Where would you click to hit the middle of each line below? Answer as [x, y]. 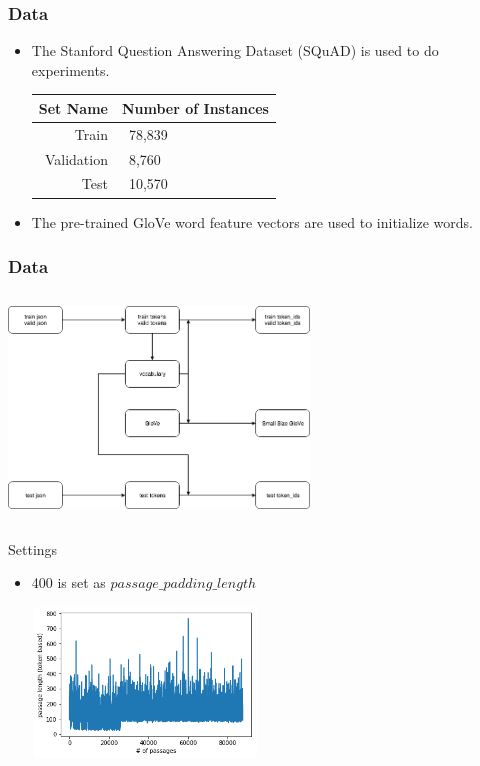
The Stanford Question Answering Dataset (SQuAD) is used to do [235, 50]
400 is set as [68, 582]
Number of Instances [195, 107]
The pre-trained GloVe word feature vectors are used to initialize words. [252, 221]
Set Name [73, 107]
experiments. [70, 69]
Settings [33, 548]
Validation [76, 158]
